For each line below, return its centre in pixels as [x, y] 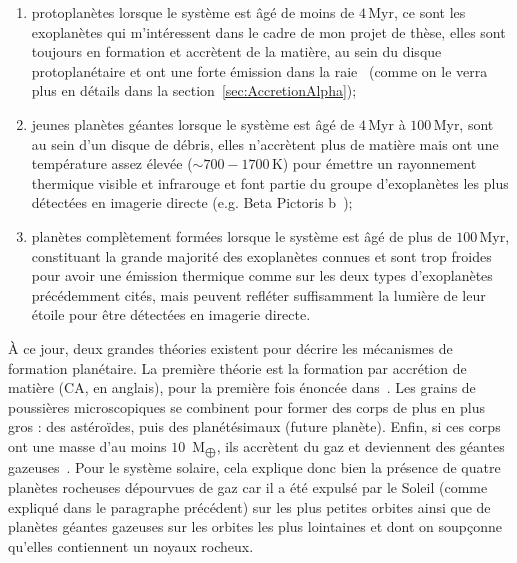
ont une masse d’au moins [87, 445]
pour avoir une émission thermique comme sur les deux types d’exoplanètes [262, 275]
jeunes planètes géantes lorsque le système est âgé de [193, 123]
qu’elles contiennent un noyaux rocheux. [131, 545]
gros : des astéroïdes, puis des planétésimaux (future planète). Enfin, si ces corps [254, 426]
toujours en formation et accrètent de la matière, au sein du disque [236, 51]
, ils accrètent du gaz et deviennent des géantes [360, 445]
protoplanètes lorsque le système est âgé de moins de [193, 12]
